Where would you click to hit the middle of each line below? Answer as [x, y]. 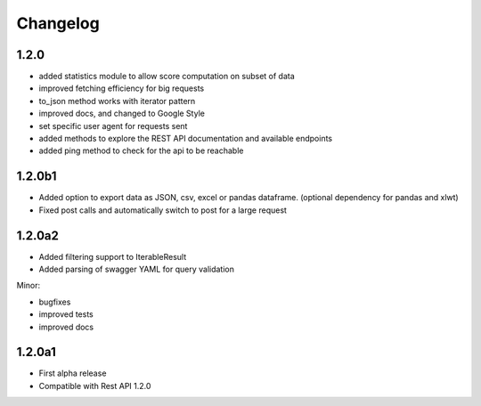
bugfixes [55, 302]
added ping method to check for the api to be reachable [141, 150]
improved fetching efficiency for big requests [122, 88]
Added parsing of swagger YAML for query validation [137, 269]
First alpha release [73, 373]
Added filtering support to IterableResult [113, 256]
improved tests [66, 314]
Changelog [58, 23]
